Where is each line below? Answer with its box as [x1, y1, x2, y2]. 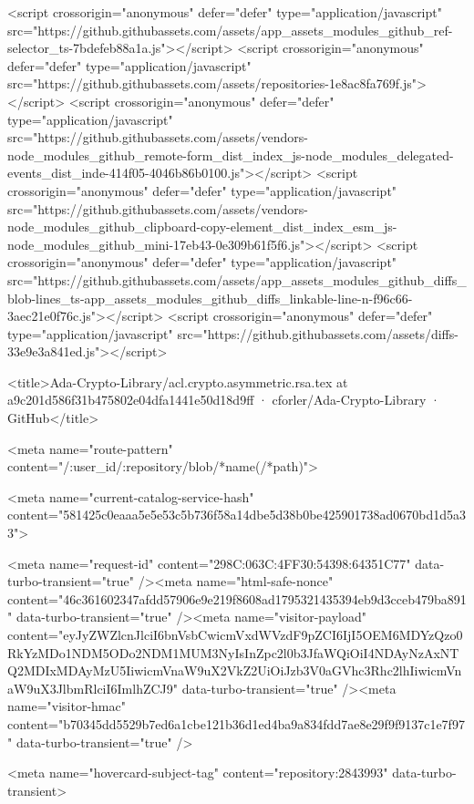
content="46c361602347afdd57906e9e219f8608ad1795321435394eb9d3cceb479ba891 [7, 589, 467, 608]
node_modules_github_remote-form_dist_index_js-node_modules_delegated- [7, 145, 454, 164]
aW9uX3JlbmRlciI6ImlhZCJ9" [7, 678, 179, 697]
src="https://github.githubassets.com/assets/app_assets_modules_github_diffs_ [7, 270, 467, 289]
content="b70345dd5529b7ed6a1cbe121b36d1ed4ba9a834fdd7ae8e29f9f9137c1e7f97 [7, 714, 465, 733]
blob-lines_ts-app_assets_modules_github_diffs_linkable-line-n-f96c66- [7, 288, 413, 307]
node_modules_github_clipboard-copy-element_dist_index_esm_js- [7, 217, 397, 236]
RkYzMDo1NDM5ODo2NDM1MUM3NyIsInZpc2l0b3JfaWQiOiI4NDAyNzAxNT [7, 643, 459, 662]
